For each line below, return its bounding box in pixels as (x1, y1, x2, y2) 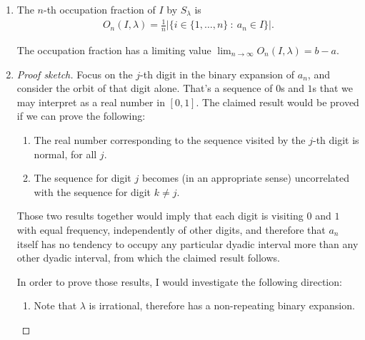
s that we (312, 81, 354, 96)
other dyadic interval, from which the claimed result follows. (16, 250, 280, 265)
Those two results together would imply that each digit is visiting (16, 208, 304, 223)
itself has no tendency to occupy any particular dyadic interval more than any (16, 236, 359, 251)
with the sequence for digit (34, 184, 151, 199)
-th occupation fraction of (43, 2, 156, 16)
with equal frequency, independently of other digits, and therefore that (16, 222, 326, 237)
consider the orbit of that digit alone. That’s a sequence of (16, 81, 273, 96)
